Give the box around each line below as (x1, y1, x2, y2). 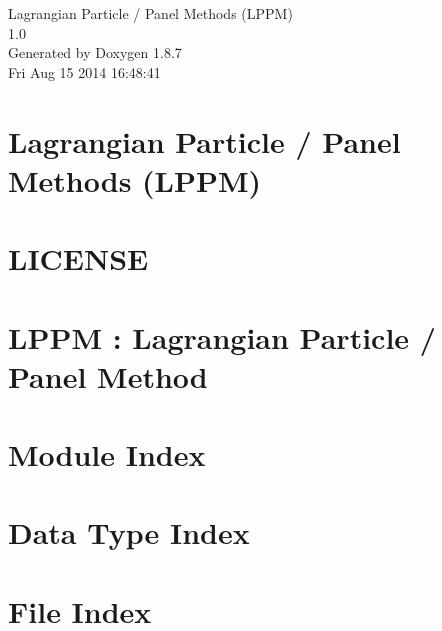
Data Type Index (8, 512, 250, 553)
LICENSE (8, 238, 149, 279)
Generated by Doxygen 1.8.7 (8, 42, 182, 63)
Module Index (8, 434, 206, 475)
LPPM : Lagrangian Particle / (8, 316, 436, 357)
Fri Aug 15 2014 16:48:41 (8, 61, 161, 82)
